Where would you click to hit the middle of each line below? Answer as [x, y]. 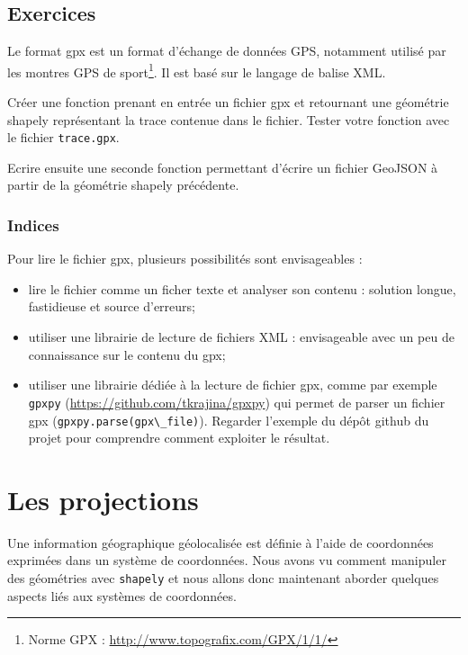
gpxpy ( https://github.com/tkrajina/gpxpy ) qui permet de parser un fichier [237, 402]
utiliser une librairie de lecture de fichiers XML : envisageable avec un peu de [241, 337]
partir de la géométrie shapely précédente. [123, 185]
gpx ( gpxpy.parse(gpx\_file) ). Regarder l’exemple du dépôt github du [229, 420]
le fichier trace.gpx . [63, 137]
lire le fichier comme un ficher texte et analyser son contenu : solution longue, [242, 288]
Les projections [103, 499]
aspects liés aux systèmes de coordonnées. [122, 595]
